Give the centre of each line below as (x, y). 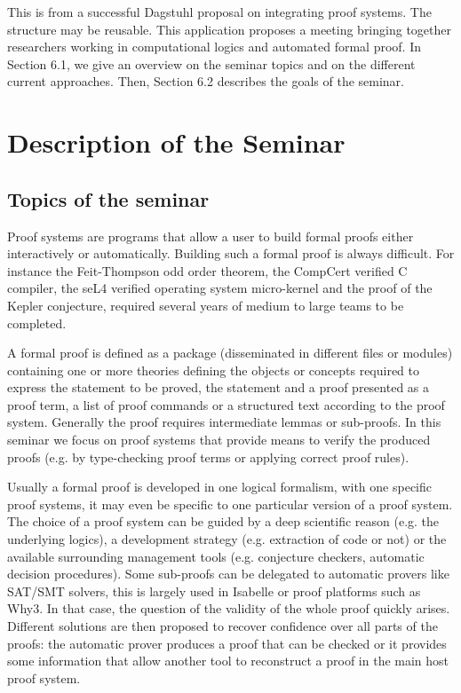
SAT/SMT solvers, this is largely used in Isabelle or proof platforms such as (214, 591)
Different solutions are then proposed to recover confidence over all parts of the (223, 626)
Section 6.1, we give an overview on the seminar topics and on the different (211, 63)
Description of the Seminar (176, 142)
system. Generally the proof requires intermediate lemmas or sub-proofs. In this (224, 422)
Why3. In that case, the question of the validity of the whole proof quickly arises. (229, 608)
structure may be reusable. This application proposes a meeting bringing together (229, 29)
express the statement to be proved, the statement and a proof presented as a (219, 387)
